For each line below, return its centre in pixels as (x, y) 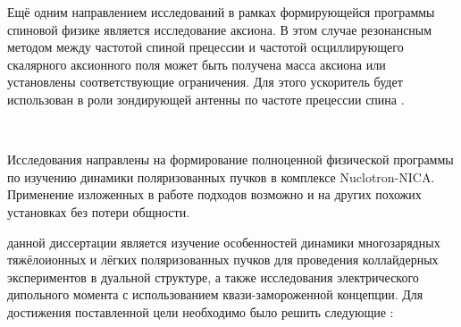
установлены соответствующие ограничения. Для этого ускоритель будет (205, 82)
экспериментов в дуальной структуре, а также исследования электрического (213, 277)
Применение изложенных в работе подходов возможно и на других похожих (214, 194)
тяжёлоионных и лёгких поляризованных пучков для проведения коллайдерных (223, 260)
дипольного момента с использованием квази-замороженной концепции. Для (215, 294)
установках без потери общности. (99, 211)
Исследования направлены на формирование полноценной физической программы (230, 159)
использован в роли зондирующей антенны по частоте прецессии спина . (206, 99)
